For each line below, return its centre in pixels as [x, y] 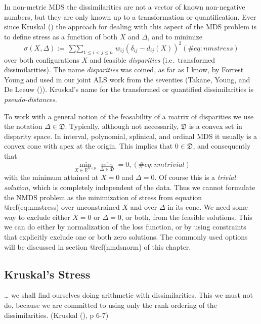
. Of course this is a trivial [195, 177]
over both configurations [42, 59]
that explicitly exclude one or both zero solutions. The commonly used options [126, 236]
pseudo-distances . [31, 99]
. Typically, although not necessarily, [122, 126]
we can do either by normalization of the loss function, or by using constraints [125, 227]
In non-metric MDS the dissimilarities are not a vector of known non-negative [125, 7]
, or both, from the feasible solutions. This [187, 217]
